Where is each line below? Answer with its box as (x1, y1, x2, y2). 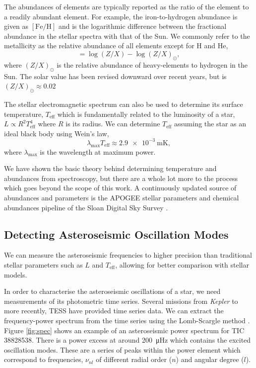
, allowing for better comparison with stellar (115, 259, 249, 270)
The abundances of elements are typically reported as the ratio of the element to (4, 1, 249, 11)
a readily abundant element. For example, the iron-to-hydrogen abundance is (4, 11, 238, 21)
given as (4, 21, 29, 31)
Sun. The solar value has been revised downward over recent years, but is (4, 71, 227, 81)
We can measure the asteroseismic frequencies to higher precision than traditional (4, 250, 253, 260)
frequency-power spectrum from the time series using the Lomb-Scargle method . (4, 315, 250, 325)
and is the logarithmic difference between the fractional (58, 21, 227, 31)
